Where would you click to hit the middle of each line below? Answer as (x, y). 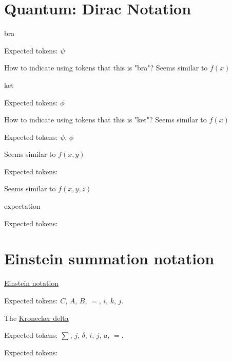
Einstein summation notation (109, 258)
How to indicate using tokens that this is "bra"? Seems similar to (106, 68)
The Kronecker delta (36, 318)
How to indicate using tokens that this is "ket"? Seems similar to (105, 120)
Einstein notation (32, 283)
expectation (22, 206)
